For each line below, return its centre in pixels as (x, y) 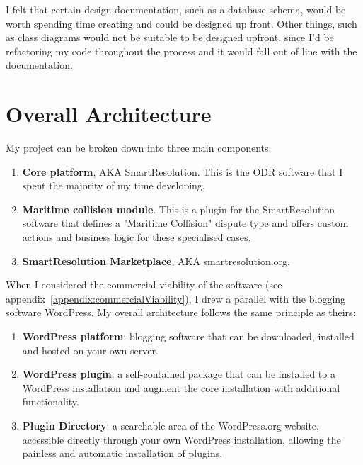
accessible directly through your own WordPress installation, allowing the (181, 439)
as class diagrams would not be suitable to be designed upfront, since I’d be (170, 37)
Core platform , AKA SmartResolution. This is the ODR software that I (183, 171)
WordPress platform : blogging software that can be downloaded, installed (188, 336)
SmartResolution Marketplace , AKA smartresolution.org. (156, 260)
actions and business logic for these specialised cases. (137, 237)
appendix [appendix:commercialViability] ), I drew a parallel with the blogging (176, 298)
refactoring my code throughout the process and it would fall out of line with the (181, 51)
